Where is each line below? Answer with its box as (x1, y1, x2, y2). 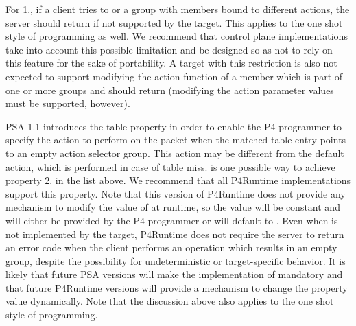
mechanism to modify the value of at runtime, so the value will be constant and (5, 200, 340, 214)
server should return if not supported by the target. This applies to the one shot (5, 15, 343, 30)
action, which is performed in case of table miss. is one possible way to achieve (5, 159, 335, 174)
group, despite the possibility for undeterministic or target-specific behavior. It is (5, 253, 346, 268)
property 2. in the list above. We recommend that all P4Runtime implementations (5, 173, 351, 187)
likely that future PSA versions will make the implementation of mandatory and (5, 267, 343, 281)
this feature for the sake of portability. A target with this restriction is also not (5, 56, 337, 70)
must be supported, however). (5, 96, 130, 110)
